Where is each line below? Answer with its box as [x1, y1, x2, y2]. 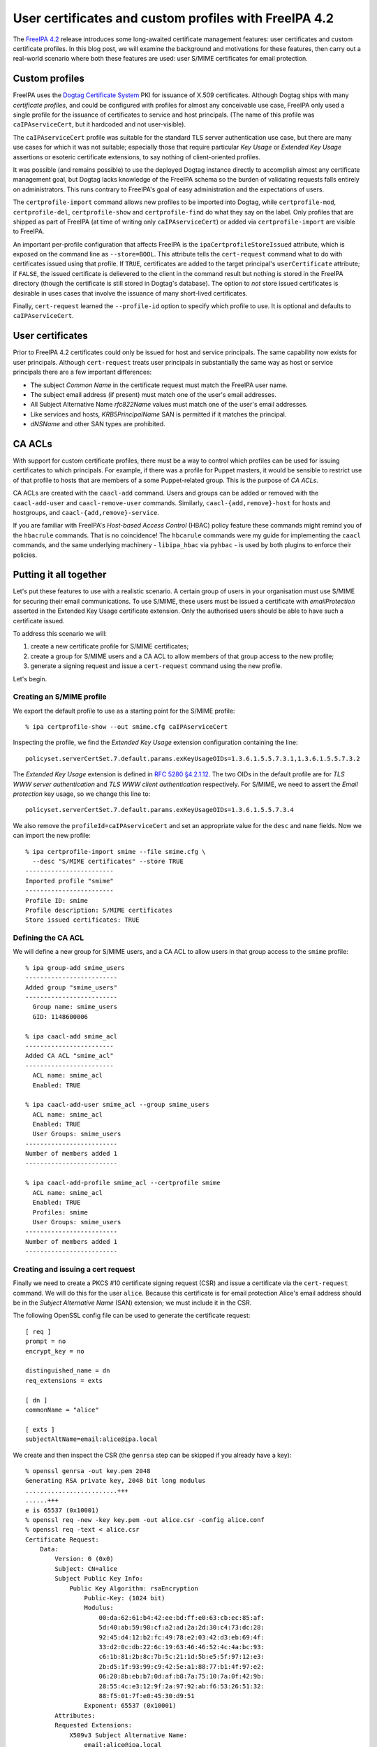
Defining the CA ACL [13, 933, 84, 943]
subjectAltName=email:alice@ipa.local [25, 1435, 158, 1443]
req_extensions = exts [25, 1377, 103, 1384]
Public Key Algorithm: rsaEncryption [69, 1584, 199, 1593]
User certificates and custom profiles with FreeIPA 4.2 [13, 10, 334, 26]
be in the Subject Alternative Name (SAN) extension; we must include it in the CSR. [13, 1298, 252, 1307]
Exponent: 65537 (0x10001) [84, 1702, 177, 1710]
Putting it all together [13, 569, 107, 581]
